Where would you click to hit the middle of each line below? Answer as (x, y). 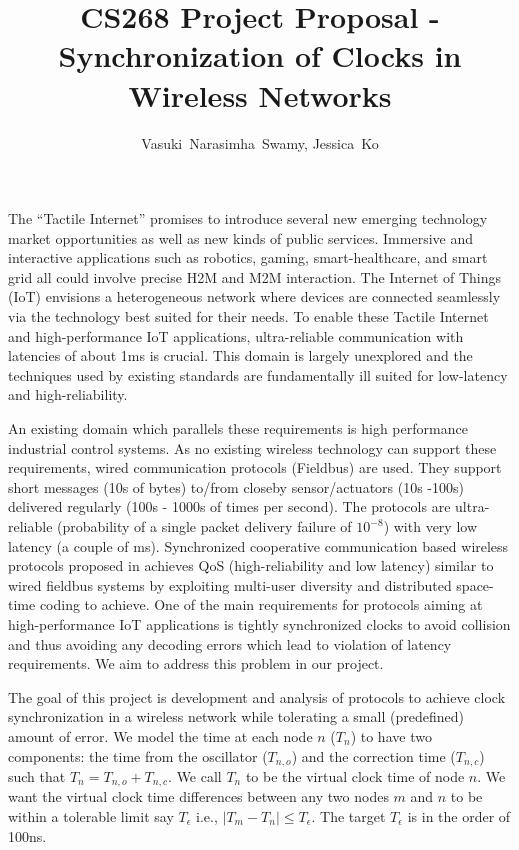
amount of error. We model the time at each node (160, 735)
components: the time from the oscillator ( (138, 755)
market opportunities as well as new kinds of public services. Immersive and (240, 237)
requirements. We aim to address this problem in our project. (196, 663)
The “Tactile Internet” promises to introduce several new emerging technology (248, 218)
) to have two (391, 735)
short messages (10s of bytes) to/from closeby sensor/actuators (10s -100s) (236, 486)
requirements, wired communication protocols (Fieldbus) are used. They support (255, 467)
